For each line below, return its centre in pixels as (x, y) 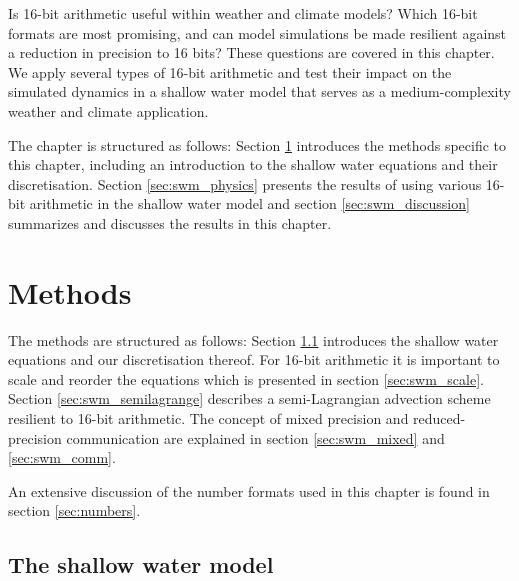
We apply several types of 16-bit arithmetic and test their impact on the (230, 71)
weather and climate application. (108, 110)
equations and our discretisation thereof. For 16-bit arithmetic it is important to (254, 359)
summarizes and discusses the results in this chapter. (170, 222)
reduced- (439, 418)
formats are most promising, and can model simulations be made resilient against (257, 32)
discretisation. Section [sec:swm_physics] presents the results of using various (245, 183)
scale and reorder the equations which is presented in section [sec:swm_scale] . (246, 378)
